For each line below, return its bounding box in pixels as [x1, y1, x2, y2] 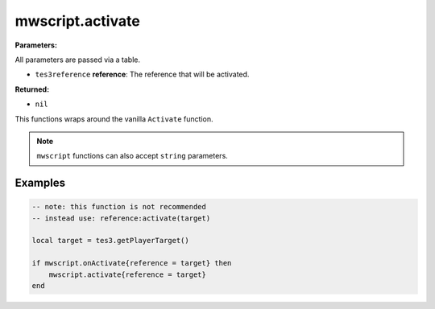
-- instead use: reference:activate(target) [31, 213, 211, 223]
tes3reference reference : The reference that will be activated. [35, 69, 250, 80]
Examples [14, 176, 66, 190]
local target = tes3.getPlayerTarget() [31, 236, 189, 245]
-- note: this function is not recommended [31, 202, 207, 212]
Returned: [14, 84, 50, 94]
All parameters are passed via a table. [14, 55, 141, 64]
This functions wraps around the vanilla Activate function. [14, 113, 213, 124]
